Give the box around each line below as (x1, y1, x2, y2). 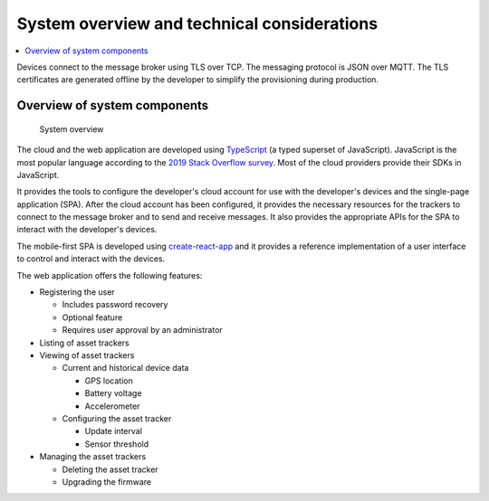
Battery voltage (84, 388, 142, 399)
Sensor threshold (84, 439, 149, 449)
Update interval (84, 426, 142, 437)
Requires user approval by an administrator (62, 325, 224, 336)
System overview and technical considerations (16, 14, 379, 33)
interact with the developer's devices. (16, 224, 158, 235)
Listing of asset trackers (39, 337, 130, 348)
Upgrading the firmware (62, 476, 152, 487)
